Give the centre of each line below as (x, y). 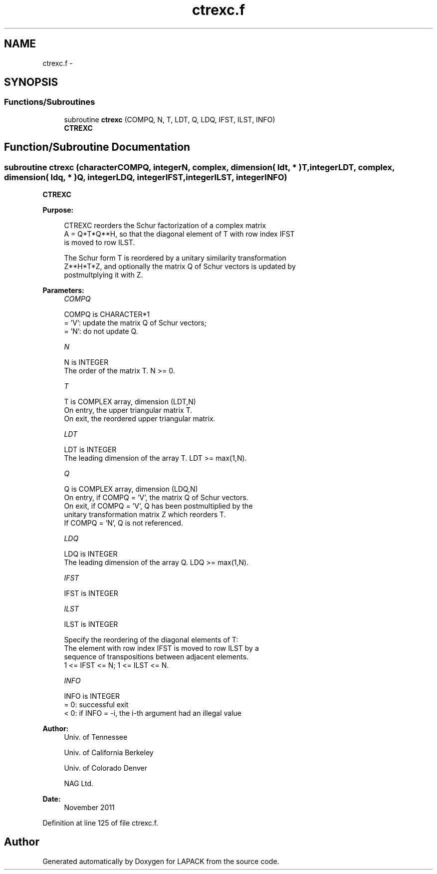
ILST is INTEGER (91, 624)
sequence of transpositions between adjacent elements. (156, 657)
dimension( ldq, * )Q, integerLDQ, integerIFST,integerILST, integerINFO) (146, 177)
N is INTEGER (86, 362)
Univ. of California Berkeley (109, 753)
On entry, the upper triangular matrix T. (128, 410)
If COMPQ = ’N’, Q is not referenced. (123, 523)
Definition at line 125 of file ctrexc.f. (101, 823)
